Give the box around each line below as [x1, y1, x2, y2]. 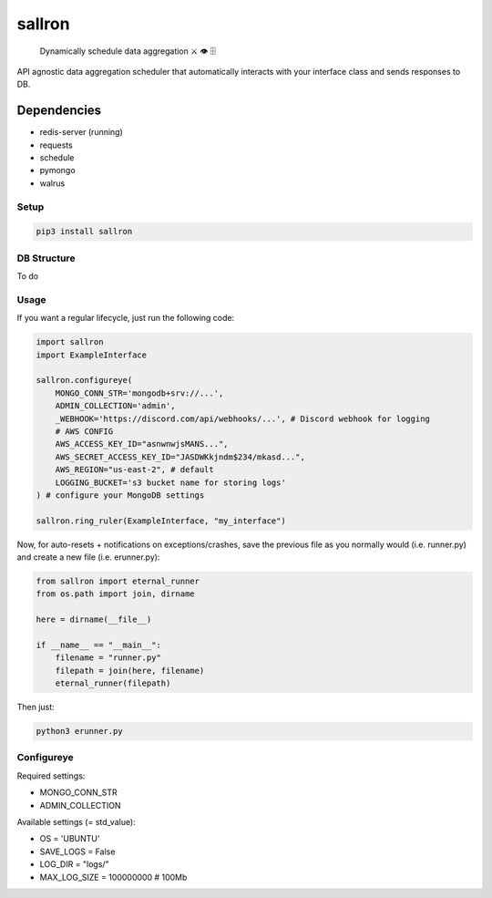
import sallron [36, 337, 104, 347]
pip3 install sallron [36, 226, 133, 237]
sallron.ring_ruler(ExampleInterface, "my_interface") [36, 515, 286, 526]
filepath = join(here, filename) [55, 666, 205, 676]
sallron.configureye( [36, 375, 133, 386]
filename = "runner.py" [55, 653, 161, 663]
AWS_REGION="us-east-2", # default [55, 465, 214, 475]
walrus [39, 178, 66, 189]
